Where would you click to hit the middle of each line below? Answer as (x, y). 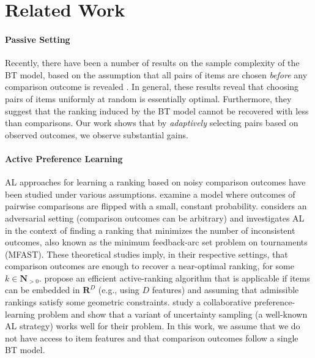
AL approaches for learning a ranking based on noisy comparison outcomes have (155, 182)
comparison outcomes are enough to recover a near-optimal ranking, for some (150, 266)
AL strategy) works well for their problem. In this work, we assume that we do (153, 326)
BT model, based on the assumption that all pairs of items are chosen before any (156, 74)
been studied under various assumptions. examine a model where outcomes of (150, 194)
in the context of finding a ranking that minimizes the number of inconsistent (150, 230)
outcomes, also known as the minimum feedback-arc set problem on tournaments (156, 242)
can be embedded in (43, 290)
